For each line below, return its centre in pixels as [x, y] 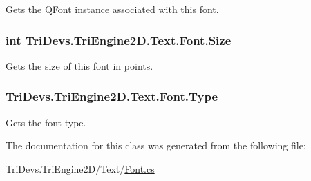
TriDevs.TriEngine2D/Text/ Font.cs [80, 168]
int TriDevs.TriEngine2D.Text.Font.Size [119, 40]
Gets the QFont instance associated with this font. [112, 9]
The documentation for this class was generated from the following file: [156, 145]
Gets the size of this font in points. [79, 65]
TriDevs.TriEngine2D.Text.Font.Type [112, 96]
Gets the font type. [46, 122]
